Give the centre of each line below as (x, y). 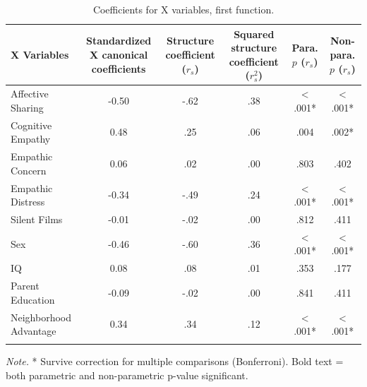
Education (33, 299)
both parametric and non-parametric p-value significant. (127, 375)
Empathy (31, 139)
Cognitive (31, 125)
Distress (28, 202)
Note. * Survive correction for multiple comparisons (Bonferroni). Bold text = (175, 361)
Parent (25, 286)
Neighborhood (41, 317)
